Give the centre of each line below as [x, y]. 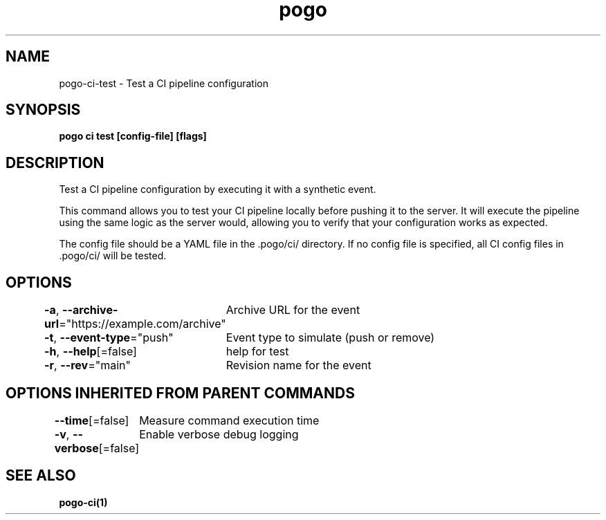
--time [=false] [92, 420]
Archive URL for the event [293, 310]
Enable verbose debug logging [219, 434]
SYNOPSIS [43, 110]
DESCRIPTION [55, 162]
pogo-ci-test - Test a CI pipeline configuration [164, 83]
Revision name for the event [299, 365]
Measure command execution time [229, 420]
